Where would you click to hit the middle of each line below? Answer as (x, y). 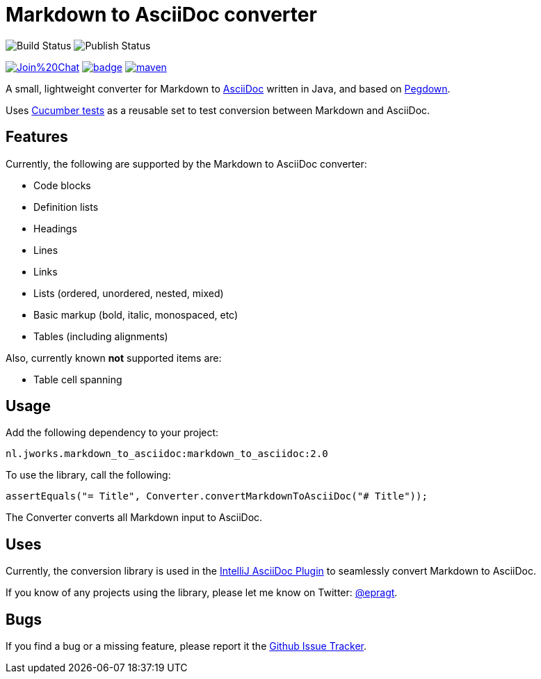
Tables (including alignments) (101, 336)
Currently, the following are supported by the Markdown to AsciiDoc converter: (186, 163)
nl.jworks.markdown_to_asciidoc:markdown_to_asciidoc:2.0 (167, 454)
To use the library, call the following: (88, 475)
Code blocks (62, 185)
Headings (55, 228)
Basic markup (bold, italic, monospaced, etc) (136, 314)
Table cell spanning (78, 379)
